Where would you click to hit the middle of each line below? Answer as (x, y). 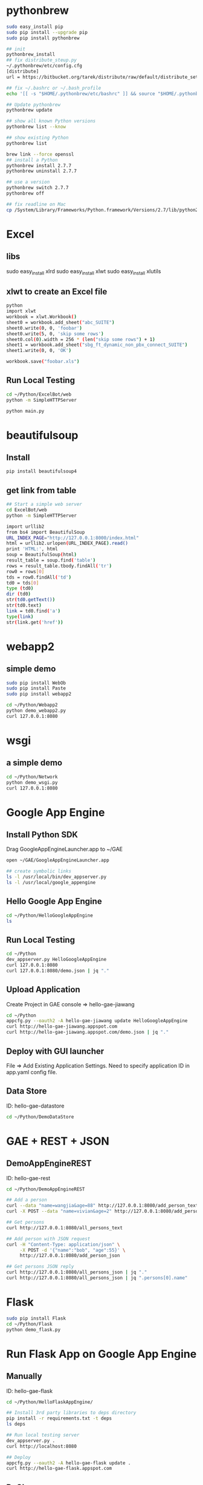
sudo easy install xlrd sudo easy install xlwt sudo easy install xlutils (84, 272)
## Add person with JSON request (48, 1239)
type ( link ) (20, 616)
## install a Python (32, 160)
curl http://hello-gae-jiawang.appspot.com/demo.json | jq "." (88, 1032)
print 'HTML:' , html (32, 549)
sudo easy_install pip (35, 27)
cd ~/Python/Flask (29, 1324)
